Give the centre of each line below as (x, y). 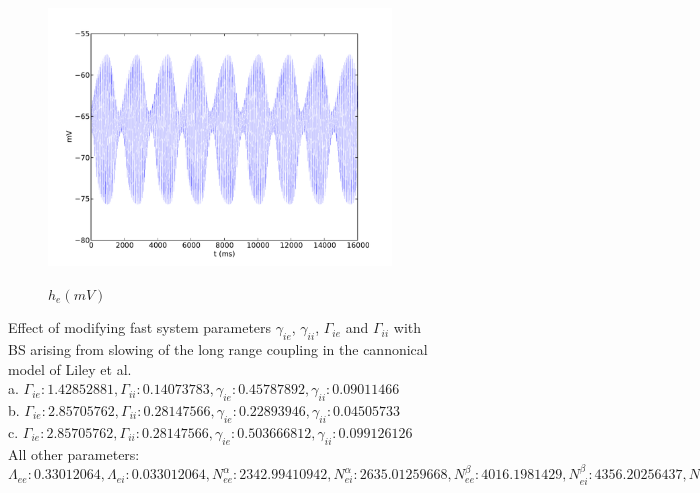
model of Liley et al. (70, 368)
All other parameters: (74, 453)
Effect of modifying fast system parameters (140, 327)
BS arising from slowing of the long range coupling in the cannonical (218, 348)
